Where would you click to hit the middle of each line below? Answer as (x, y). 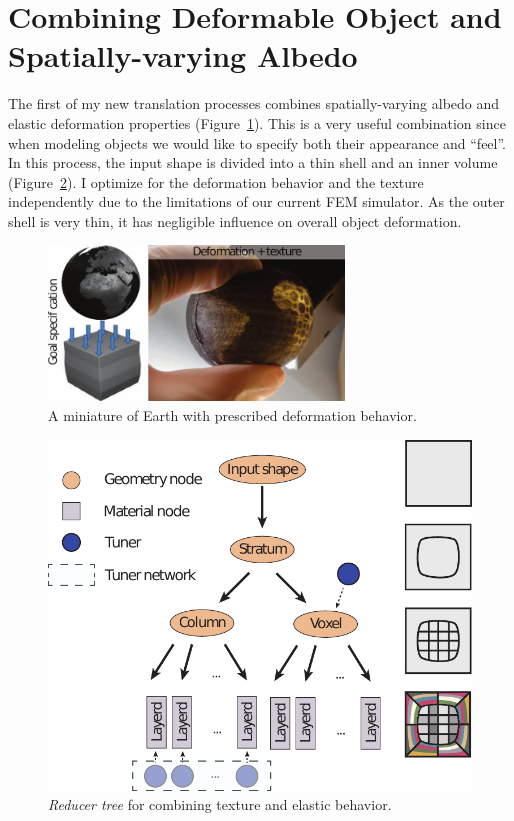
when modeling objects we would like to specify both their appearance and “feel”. (257, 142)
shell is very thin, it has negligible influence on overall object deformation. (235, 220)
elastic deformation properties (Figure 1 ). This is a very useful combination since (257, 122)
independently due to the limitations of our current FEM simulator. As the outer (256, 201)
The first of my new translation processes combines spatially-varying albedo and (254, 103)
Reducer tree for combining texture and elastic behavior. (220, 804)
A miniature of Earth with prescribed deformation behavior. (232, 415)
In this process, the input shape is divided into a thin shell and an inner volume (253, 162)
